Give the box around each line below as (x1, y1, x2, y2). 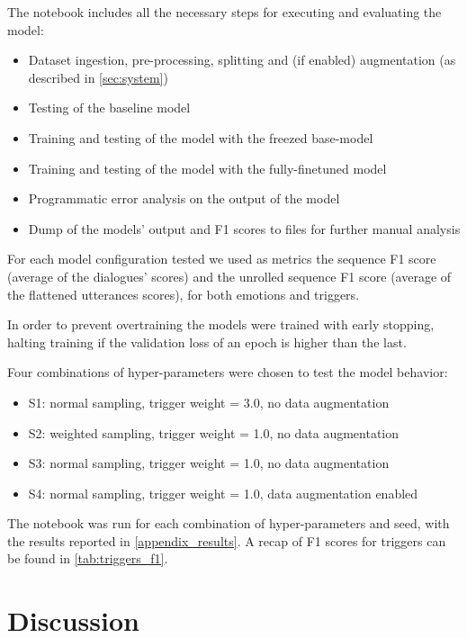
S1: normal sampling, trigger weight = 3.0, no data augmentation (28, 392, 390, 411)
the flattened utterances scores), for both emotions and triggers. (7, 284, 360, 303)
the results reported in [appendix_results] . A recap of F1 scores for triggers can (7, 531, 446, 550)
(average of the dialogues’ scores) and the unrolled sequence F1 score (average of (7, 266, 452, 285)
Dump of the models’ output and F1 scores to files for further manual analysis (28, 219, 461, 238)
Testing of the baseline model (28, 98, 191, 117)
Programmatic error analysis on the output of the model (28, 189, 340, 208)
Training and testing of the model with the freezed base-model (28, 128, 373, 147)
